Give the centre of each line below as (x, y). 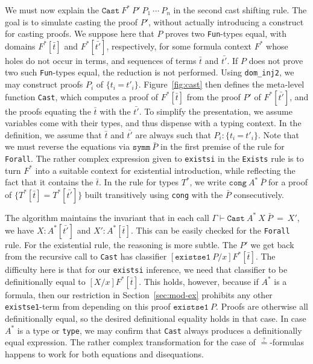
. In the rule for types (139, 182)
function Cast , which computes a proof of (81, 96)
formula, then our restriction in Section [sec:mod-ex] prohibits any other (139, 294)
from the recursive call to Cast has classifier (86, 256)
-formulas (287, 342)
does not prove (276, 60)
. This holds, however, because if (199, 281)
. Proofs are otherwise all (262, 306)
